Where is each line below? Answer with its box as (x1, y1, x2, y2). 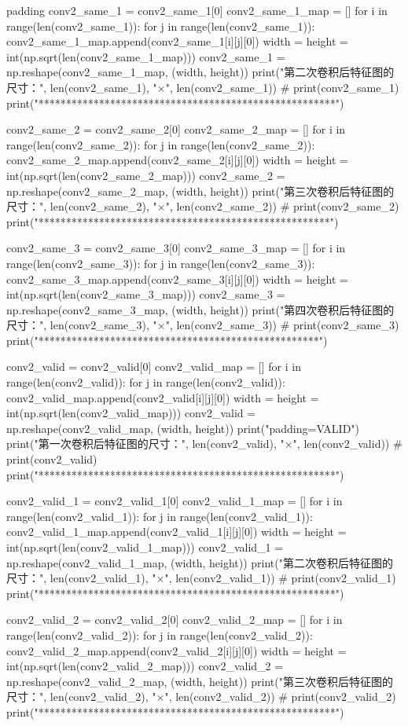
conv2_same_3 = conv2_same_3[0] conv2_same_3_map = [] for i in (6, 240, 346, 256)
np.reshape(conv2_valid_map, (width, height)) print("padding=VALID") (6, 420, 360, 436)
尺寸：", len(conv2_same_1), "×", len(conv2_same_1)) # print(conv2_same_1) (6, 79, 399, 95)
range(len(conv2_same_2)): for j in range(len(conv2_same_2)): (6, 136, 315, 152)
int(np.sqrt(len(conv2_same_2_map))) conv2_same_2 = (6, 167, 285, 183)
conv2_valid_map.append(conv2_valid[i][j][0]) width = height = (6, 389, 319, 405)
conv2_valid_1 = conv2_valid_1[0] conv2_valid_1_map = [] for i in (6, 493, 343, 509)
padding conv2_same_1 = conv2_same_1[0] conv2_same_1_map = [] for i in (6, 2, 388, 18)
